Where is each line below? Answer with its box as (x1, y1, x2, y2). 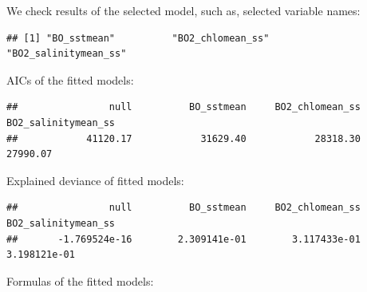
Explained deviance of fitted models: (6, 172, 184, 188)
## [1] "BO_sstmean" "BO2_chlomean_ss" (6, 32, 270, 44)
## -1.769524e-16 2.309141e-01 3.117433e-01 (6, 233, 361, 245)
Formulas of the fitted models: (6, 272, 154, 289)
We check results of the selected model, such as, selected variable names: (6, 2, 361, 18)
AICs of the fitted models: (6, 71, 134, 88)
